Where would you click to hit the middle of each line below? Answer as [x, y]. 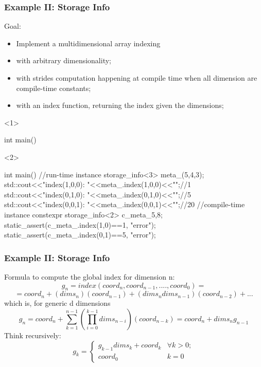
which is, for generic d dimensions [57, 303]
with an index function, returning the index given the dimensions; [120, 105]
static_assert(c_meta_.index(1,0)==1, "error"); [80, 224]
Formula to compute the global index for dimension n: [90, 276]
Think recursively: [33, 335]
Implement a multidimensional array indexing [88, 43]
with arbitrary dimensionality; [64, 60]
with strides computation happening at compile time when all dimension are [137, 78]
